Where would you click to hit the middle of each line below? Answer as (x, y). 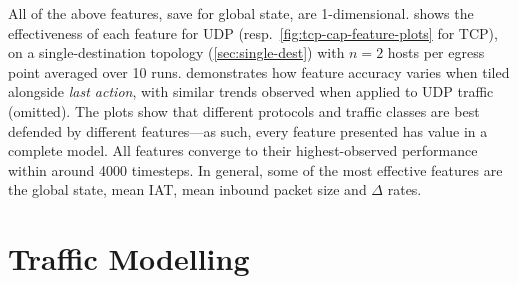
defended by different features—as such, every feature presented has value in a (248, 130)
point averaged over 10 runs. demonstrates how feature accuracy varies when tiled (259, 71)
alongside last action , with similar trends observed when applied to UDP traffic (251, 91)
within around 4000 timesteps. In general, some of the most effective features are (255, 169)
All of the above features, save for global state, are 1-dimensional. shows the (241, 13)
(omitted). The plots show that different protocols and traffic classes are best (244, 110)
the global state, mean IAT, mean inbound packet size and (187, 189)
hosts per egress (436, 52)
